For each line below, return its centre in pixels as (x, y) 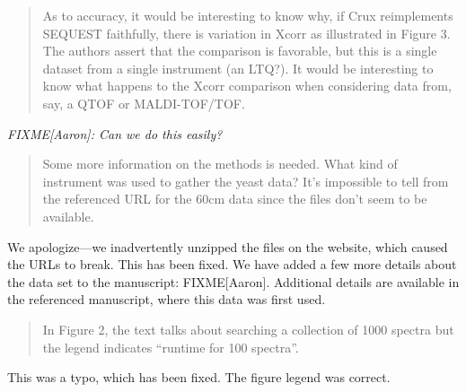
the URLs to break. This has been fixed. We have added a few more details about (232, 264)
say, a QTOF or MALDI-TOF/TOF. (144, 103)
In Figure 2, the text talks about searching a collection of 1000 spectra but (248, 329)
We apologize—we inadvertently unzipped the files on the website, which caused (228, 246)
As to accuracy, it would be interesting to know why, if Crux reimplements (248, 15)
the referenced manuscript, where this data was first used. (167, 299)
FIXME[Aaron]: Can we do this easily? (115, 133)
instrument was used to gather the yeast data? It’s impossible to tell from (246, 181)
